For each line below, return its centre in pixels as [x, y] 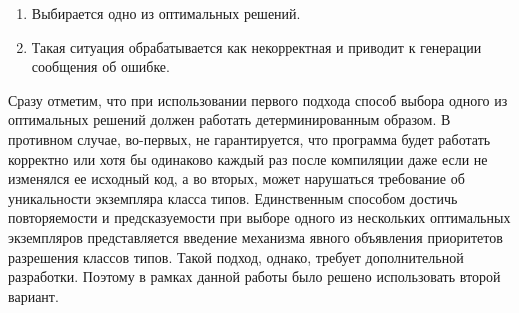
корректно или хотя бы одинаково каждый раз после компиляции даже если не [248, 158]
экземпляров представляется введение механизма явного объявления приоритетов [255, 236]
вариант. [33, 295]
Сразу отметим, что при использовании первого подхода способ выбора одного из [258, 99]
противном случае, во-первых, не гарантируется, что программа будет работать [249, 138]
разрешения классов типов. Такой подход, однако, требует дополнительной [236, 256]
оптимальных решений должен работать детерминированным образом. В [229, 119]
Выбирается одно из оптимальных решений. [166, 13]
